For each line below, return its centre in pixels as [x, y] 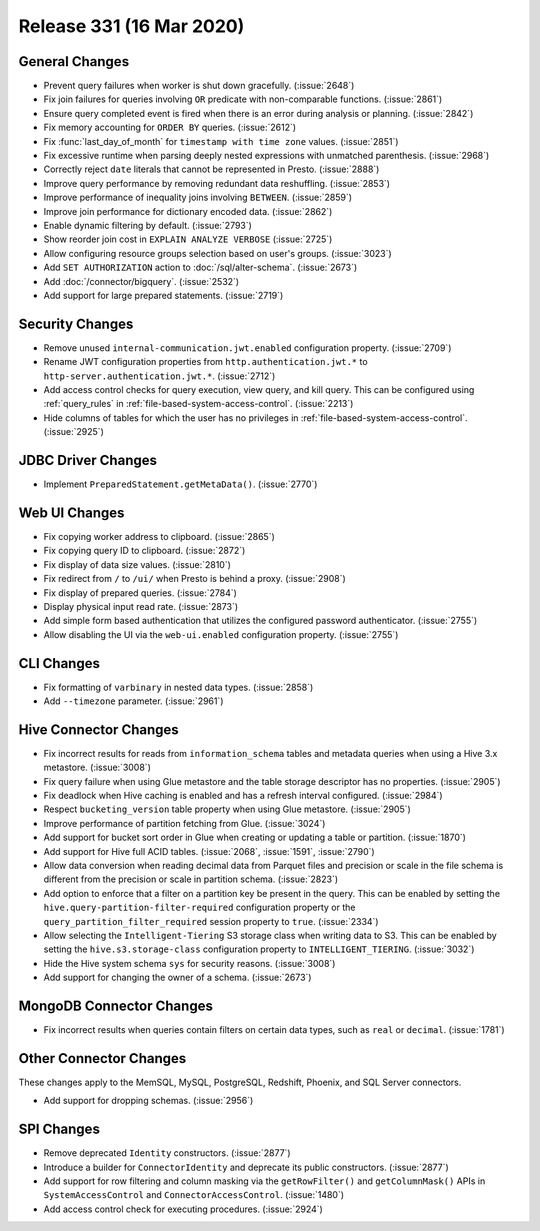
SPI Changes [59, 1129]
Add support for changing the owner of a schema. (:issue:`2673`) [177, 977]
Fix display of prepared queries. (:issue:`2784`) [140, 592]
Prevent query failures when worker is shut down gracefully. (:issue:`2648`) [199, 86]
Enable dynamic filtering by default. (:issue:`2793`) [147, 225]
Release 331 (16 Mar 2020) [131, 26]
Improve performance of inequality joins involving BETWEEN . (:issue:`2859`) [198, 197]
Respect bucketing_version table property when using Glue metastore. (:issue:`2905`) [227, 809]
